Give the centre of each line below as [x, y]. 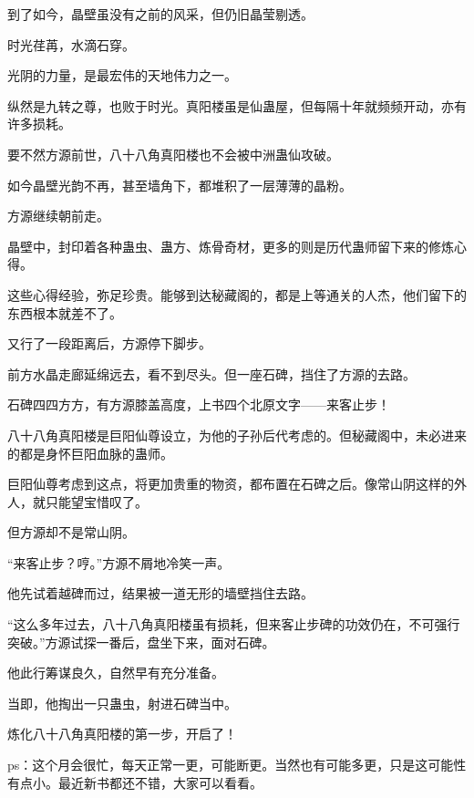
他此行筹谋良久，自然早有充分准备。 [116, 673]
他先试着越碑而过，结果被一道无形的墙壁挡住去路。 [160, 593]
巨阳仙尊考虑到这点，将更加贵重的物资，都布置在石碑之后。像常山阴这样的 [231, 484]
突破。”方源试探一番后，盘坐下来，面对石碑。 [141, 642]
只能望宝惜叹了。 [96, 501]
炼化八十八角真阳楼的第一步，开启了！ [122, 734]
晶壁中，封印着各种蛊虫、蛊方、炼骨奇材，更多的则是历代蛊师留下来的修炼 [231, 246]
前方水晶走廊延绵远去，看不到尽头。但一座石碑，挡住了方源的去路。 [211, 373]
